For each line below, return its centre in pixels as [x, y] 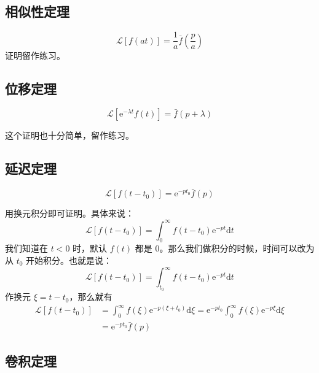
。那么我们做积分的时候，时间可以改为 [237, 248]
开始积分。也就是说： [69, 260]
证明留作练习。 [35, 55]
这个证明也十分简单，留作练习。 [69, 135]
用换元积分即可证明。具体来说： [69, 213]
